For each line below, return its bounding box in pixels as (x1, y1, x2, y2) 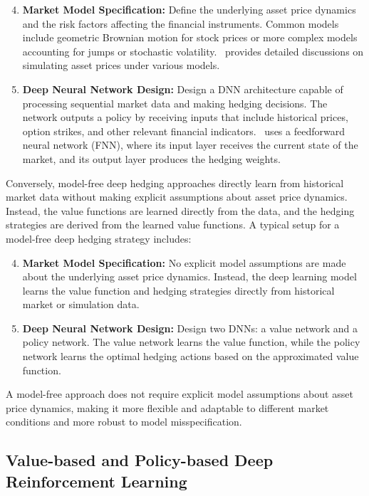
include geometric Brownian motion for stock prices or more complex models (22, 30, 358, 45)
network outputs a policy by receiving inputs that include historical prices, (22, 110, 348, 125)
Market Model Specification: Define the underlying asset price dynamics (22, 2, 356, 16)
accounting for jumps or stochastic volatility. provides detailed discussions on (22, 43, 364, 58)
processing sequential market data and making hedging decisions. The (22, 95, 328, 110)
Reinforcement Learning (6, 470, 187, 492)
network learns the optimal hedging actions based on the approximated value (22, 349, 359, 364)
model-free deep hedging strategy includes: (6, 231, 192, 246)
